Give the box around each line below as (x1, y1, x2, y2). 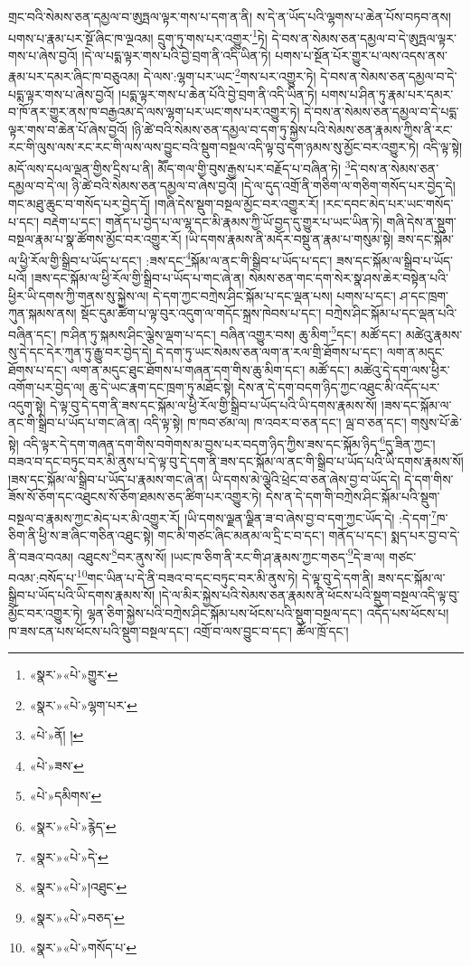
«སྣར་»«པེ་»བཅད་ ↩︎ (29, 907, 125, 926)
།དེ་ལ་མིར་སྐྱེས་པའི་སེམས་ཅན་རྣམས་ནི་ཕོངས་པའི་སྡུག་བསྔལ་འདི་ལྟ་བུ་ (158, 586, 460, 605)
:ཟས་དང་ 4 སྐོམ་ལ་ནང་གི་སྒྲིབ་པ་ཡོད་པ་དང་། (146, 248, 333, 269)
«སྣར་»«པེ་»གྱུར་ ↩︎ (29, 665, 118, 684)
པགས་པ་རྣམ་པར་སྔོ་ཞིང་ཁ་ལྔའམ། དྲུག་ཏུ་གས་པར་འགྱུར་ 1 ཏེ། (8, 25, 268, 47)
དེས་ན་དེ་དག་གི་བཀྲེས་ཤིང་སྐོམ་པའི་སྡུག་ (266, 487, 440, 506)
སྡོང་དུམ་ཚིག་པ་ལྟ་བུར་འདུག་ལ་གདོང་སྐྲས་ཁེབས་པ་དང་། (80, 304, 322, 323)
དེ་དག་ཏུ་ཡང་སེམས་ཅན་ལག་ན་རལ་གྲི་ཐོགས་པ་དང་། (155, 342, 383, 361)
